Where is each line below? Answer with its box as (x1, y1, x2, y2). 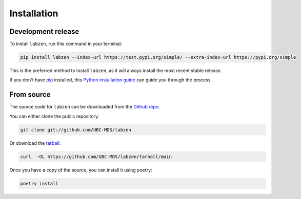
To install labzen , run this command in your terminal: (9, 41, 123, 47)
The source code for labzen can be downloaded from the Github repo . (9, 104, 160, 110)
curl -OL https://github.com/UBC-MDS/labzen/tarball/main (20, 153, 172, 160)
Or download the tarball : (9, 140, 61, 146)
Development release (9, 27, 79, 36)
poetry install (20, 181, 58, 186)
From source (9, 90, 51, 99)
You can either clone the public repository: (9, 113, 99, 119)
